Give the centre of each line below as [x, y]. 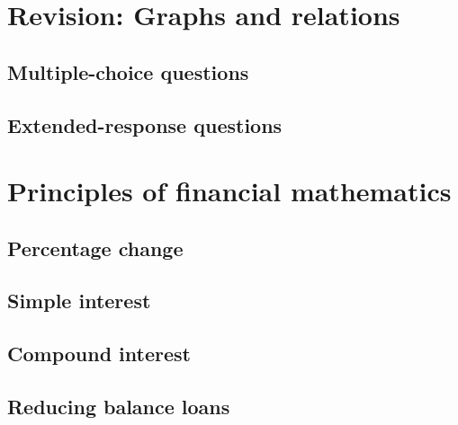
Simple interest [79, 301]
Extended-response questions [145, 124]
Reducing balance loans [119, 407]
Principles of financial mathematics [229, 191]
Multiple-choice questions [128, 71]
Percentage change [95, 248]
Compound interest [99, 354]
